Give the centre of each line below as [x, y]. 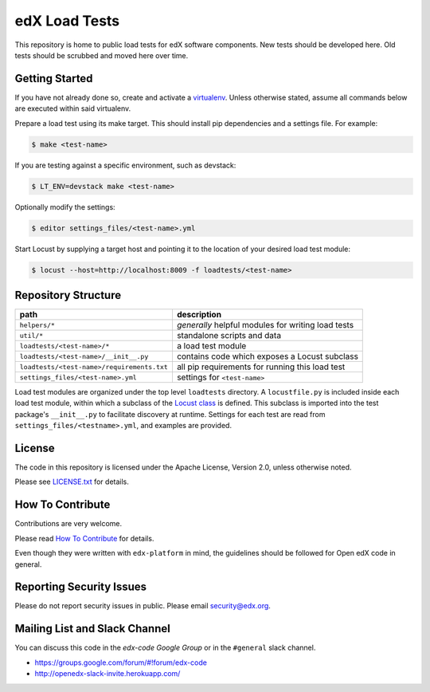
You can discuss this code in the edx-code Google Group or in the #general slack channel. [165, 648]
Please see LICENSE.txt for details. [72, 482]
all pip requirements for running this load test [261, 367]
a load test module [211, 346]
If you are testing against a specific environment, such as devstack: [125, 165]
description [199, 315]
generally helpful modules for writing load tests [265, 325]
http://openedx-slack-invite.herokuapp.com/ [107, 674]
